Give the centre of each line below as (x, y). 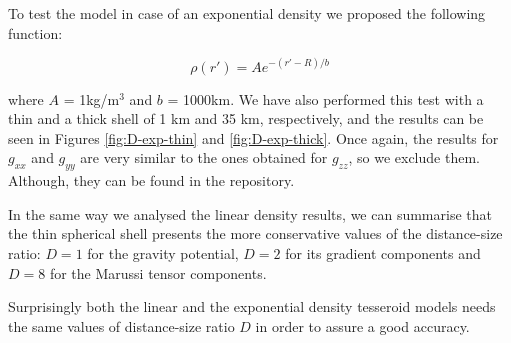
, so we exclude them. (414, 157)
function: (35, 32)
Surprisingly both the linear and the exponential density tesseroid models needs (252, 306)
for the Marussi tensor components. (158, 272)
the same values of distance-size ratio (121, 325)
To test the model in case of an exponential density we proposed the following (247, 13)
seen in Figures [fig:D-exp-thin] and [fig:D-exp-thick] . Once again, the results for (253, 137)
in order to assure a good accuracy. (362, 325)
